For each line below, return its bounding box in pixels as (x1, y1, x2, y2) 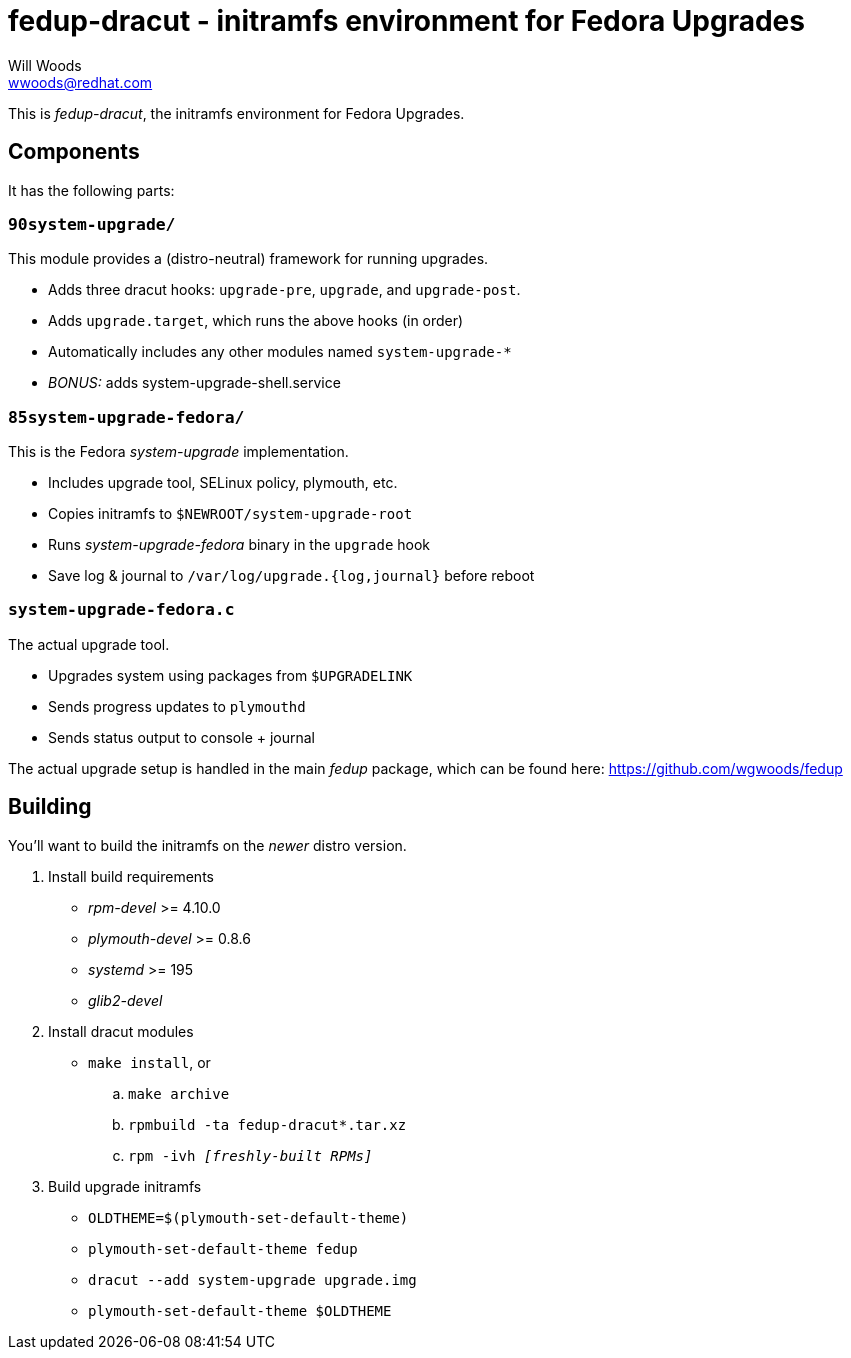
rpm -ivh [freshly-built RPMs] (128, 1147, 373, 1164)
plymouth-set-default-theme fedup (88, 1240, 358, 1257)
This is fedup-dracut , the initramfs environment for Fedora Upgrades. (8, 104, 465, 122)
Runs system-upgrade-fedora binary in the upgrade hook (48, 536, 431, 554)
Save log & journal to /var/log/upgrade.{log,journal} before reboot (48, 567, 535, 585)
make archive (128, 1085, 230, 1102)
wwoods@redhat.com (8, 73, 153, 91)
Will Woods (8, 56, 82, 74)
